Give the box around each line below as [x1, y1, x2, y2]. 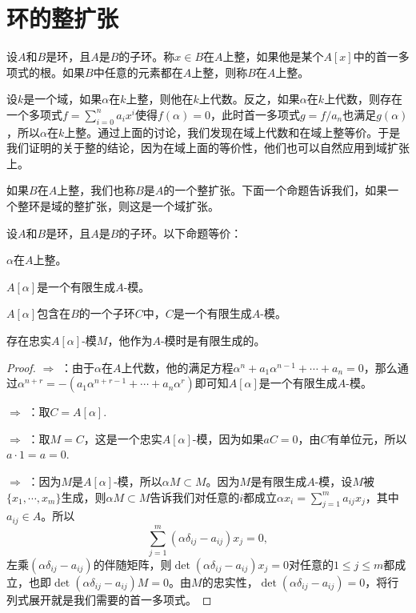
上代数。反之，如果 [198, 90, 300, 107]
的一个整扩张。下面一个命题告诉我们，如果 [163, 182, 388, 198]
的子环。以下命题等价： [118, 224, 242, 241]
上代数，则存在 [324, 90, 403, 107]
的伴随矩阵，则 [93, 555, 172, 572]
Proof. [6, 359, 36, 375]
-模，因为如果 [192, 430, 264, 447]
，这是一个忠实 [83, 430, 162, 447]
